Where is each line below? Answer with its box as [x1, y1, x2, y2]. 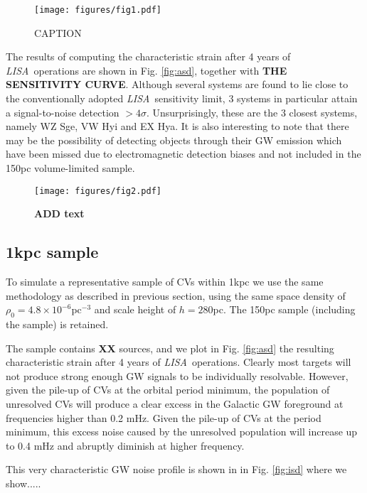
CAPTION [34, 25, 82, 40]
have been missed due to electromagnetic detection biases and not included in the [6, 146, 361, 161]
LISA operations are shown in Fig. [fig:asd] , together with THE [6, 63, 287, 77]
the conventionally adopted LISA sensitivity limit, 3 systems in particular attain [6, 91, 358, 106]
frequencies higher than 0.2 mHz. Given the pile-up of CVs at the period [6, 410, 321, 425]
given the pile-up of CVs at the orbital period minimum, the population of [6, 382, 330, 397]
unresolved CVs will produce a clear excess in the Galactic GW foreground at [6, 396, 344, 411]
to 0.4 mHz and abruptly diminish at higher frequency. [6, 438, 245, 453]
